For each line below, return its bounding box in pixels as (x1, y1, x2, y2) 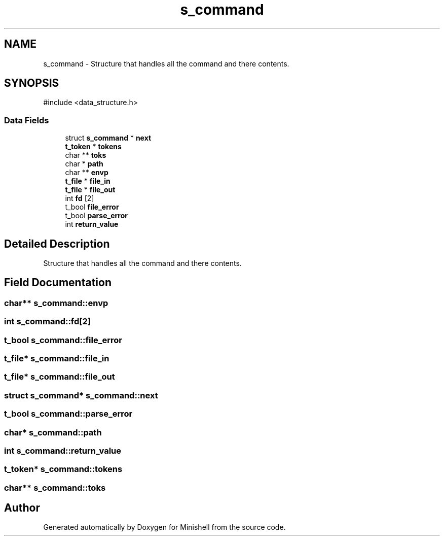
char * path (65, 159, 103, 168)
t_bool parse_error (65, 211, 128, 220)
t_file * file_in (65, 177, 110, 186)
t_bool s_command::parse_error (4, 409, 133, 419)
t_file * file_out (65, 185, 116, 194)
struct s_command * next (65, 133, 152, 143)
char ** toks (65, 151, 106, 160)
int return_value (65, 220, 119, 229)
